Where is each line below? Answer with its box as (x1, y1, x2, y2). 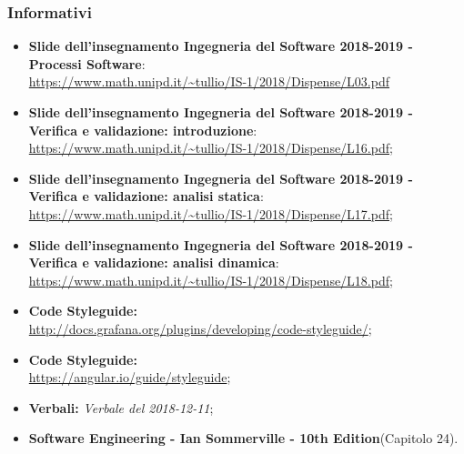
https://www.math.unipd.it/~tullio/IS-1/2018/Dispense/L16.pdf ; (28, 138, 393, 157)
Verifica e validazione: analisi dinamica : (28, 253, 279, 272)
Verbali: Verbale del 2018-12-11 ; (28, 398, 214, 417)
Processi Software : (28, 54, 146, 73)
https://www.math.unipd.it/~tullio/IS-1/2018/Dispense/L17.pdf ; (28, 204, 393, 223)
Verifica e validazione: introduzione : (28, 120, 257, 139)
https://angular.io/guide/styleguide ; (28, 368, 231, 387)
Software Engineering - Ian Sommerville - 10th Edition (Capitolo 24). (28, 429, 459, 448)
